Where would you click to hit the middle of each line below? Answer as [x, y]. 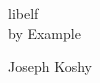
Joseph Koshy [50, 66]
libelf [23, 13]
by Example [44, 32]
